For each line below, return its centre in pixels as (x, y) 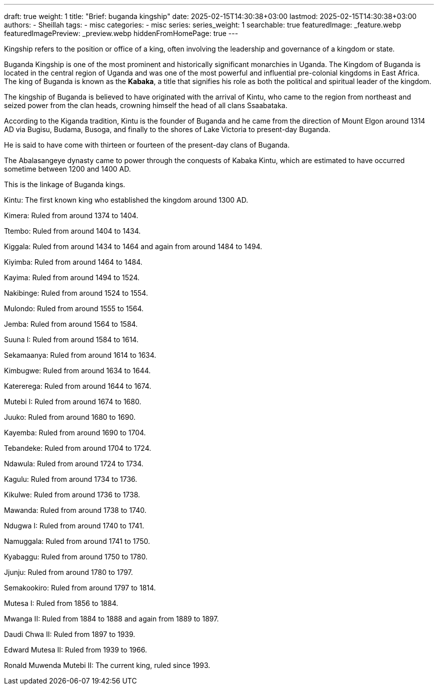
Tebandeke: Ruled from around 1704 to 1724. (78, 448)
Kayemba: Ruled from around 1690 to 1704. (75, 433)
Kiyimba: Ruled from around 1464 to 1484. (73, 262)
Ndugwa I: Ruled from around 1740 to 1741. (74, 526)
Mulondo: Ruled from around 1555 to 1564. (74, 308)
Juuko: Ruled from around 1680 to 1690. (70, 417)
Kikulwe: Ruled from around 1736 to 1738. (72, 495)
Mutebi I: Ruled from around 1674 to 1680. (73, 402)
